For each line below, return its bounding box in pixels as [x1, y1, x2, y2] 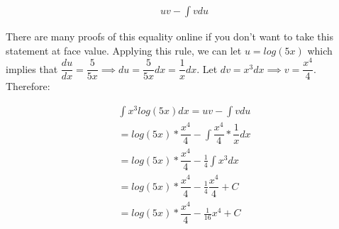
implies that [6, 61, 58, 76]
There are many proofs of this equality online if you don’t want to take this [6, 29, 333, 44]
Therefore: [6, 79, 50, 94]
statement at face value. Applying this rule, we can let [6, 43, 242, 57]
